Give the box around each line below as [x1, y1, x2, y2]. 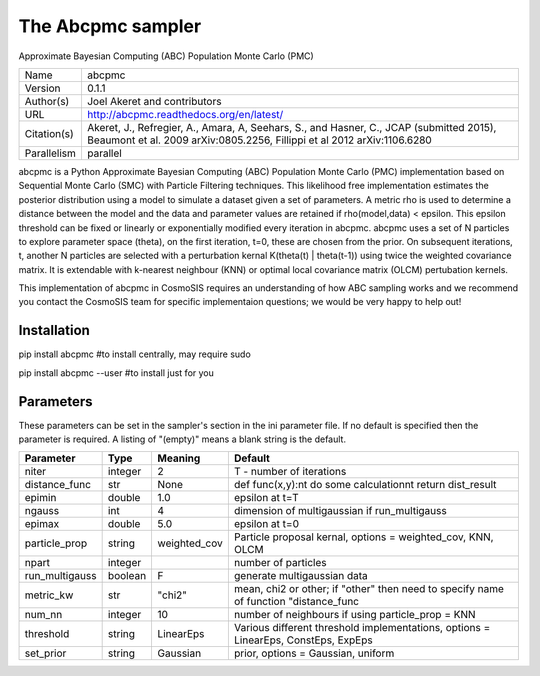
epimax [24, 517, 60, 531]
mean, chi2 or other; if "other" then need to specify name [233, 582, 505, 596]
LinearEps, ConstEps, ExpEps [233, 633, 374, 647]
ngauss [24, 504, 60, 518]
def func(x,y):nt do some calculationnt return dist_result [233, 478, 497, 492]
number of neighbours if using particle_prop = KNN [233, 608, 476, 622]
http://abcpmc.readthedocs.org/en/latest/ [86, 107, 284, 121]
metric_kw [24, 588, 74, 602]
